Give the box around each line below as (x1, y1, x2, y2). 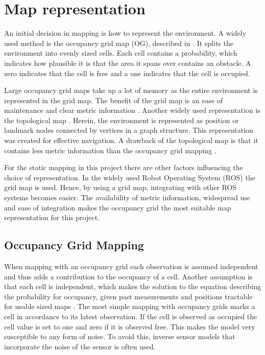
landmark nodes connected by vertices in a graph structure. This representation (4, 125, 253, 135)
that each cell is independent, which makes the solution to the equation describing (4, 281, 261, 292)
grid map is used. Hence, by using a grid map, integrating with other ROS (4, 182, 237, 193)
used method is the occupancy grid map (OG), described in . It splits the (4, 37, 233, 48)
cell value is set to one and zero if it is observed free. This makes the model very (4, 321, 255, 332)
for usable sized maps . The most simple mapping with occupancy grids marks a (4, 301, 255, 312)
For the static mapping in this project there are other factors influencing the (4, 162, 243, 173)
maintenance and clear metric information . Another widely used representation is (4, 105, 260, 115)
